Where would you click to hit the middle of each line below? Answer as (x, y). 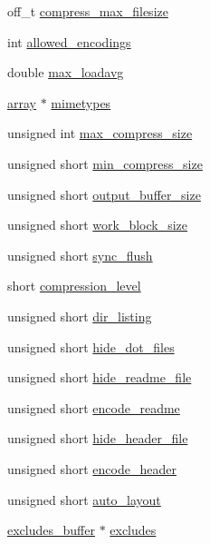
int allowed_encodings (69, 41)
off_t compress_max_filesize (88, 11)
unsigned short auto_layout (84, 499)
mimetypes (81, 102)
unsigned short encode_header (92, 468)
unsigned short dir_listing (80, 316)
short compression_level (74, 286)
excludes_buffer (51, 530)
